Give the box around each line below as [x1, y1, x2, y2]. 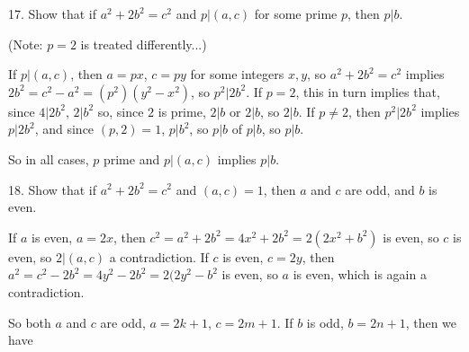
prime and [103, 149, 160, 168]
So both [8, 312, 51, 331]
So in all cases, [8, 149, 89, 168]
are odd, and [345, 180, 415, 198]
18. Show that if [8, 180, 97, 198]
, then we [405, 312, 457, 331]
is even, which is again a [293, 265, 427, 284]
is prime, [158, 101, 206, 120]
